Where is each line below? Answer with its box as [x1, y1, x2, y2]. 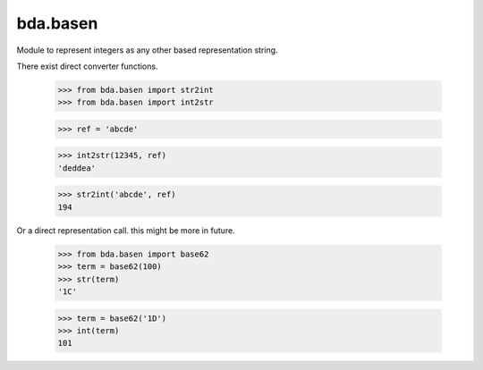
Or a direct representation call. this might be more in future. [16, 224, 236, 236]
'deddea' [57, 163, 97, 173]
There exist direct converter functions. [16, 61, 158, 71]
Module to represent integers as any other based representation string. [16, 45, 278, 55]
